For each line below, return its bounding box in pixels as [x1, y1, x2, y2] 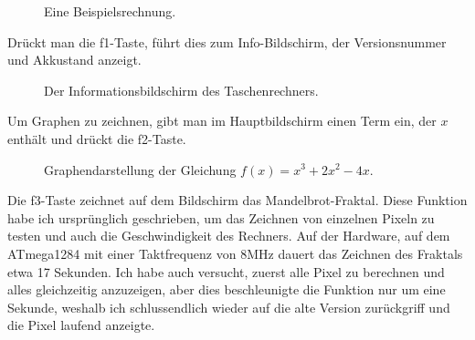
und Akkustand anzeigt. [7, 50, 142, 69]
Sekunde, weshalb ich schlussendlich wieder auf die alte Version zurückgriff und [7, 297, 450, 316]
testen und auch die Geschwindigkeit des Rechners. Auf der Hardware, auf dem [7, 226, 450, 245]
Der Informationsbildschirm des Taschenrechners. [44, 80, 319, 99]
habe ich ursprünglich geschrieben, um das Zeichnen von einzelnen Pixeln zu [7, 208, 435, 227]
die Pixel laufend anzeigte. [7, 315, 155, 335]
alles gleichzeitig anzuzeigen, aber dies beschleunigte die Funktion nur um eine [7, 280, 446, 299]
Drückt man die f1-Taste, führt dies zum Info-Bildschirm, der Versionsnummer [7, 32, 447, 51]
